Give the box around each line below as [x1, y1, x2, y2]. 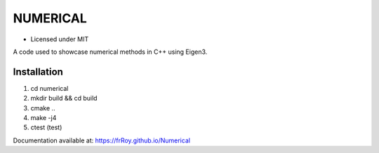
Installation [13, 66, 63, 78]
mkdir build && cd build [30, 94, 98, 103]
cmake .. [30, 103, 55, 112]
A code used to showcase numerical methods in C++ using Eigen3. [13, 48, 208, 56]
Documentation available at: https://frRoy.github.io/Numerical [13, 136, 191, 145]
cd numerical [30, 84, 69, 92]
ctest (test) [30, 123, 62, 132]
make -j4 [30, 114, 57, 122]
